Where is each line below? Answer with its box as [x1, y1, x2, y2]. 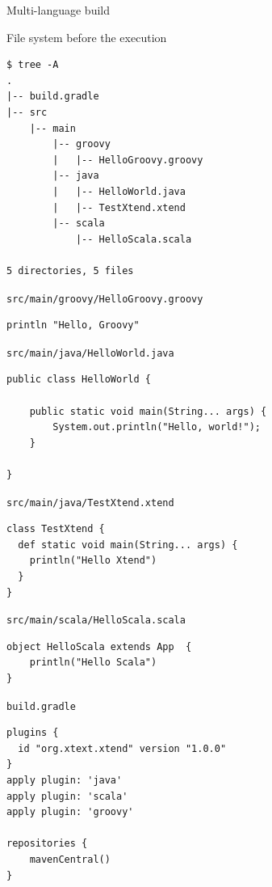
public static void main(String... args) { [29, 405, 267, 417]
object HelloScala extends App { [6, 640, 192, 653]
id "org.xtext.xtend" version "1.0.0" [18, 742, 227, 754]
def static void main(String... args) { [18, 539, 238, 551]
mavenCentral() [29, 854, 111, 866]
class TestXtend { [6, 523, 105, 535]
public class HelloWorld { [6, 374, 151, 386]
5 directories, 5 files [6, 264, 134, 277]
